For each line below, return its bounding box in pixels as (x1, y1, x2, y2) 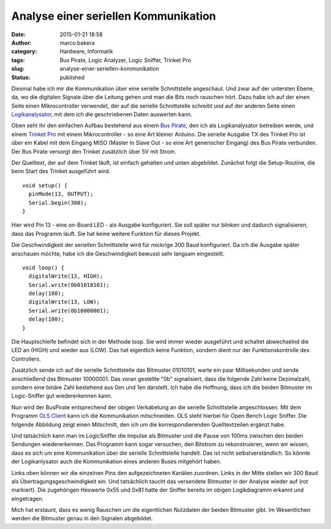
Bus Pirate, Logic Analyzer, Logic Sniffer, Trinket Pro (59, 56, 191, 64)
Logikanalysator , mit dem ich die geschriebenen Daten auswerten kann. (11, 111, 192, 118)
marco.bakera (59, 39, 95, 46)
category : (11, 48, 37, 55)
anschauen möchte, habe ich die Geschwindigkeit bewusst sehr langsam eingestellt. (11, 249, 225, 257)
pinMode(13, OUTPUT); (28, 190, 94, 198)
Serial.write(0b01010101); (28, 281, 110, 288)
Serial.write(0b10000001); (28, 307, 110, 314)
